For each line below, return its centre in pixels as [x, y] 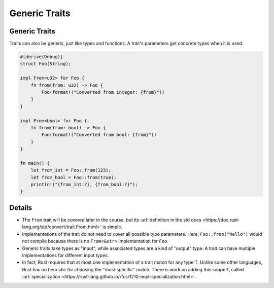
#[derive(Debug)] [42, 57]
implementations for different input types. [65, 255]
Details [21, 208]
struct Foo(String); [45, 64]
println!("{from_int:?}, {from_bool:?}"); [84, 185]
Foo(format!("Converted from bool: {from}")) [99, 135]
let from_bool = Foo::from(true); [74, 177]
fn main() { [35, 163]
